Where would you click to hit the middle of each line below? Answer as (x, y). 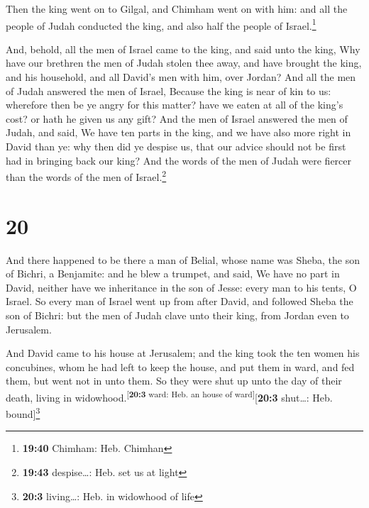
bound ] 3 (23, 413)
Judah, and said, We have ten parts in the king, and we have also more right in (178, 132)
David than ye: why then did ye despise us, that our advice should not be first (176, 146)
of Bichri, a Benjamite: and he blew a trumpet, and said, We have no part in (173, 274)
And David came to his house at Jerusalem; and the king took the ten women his (183, 353)
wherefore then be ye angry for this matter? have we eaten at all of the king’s (175, 105)
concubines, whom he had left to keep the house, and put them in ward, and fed (180, 366)
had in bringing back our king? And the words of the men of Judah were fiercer (179, 160)
